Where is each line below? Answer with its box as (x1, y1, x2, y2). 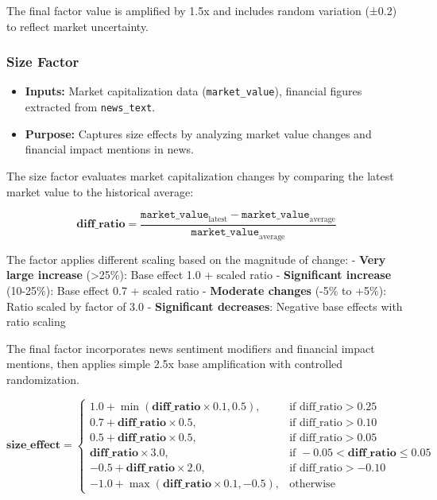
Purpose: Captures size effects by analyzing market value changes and (25, 125, 372, 141)
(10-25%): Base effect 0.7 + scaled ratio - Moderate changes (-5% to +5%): (6, 281, 387, 298)
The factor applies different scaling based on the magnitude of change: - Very (6, 250, 386, 267)
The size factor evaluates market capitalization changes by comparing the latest (6, 167, 394, 184)
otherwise (289, 478, 335, 490)
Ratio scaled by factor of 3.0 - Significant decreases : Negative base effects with (6, 297, 403, 314)
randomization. (6, 370, 79, 387)
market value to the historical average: (6, 183, 194, 200)
